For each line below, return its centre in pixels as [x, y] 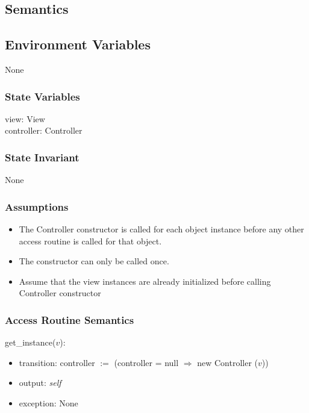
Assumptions [37, 206]
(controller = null [146, 362]
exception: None [48, 402]
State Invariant [42, 157]
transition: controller [57, 362]
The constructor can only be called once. [94, 261]
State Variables [42, 96]
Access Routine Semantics [70, 319]
